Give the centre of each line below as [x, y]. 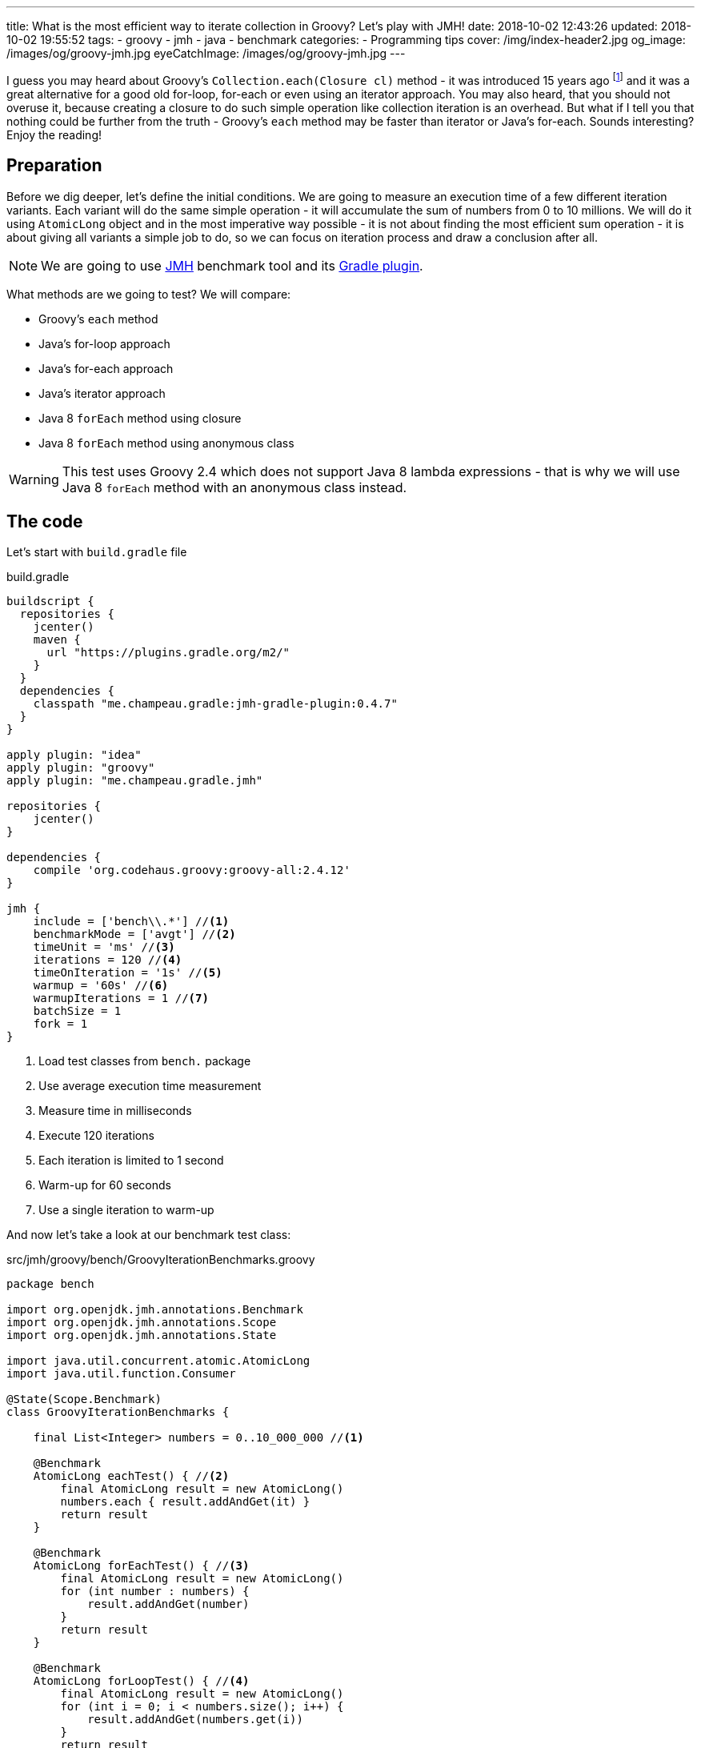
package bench [50, 1284]
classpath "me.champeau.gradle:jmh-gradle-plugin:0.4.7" [215, 704]
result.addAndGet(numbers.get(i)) [195, 1720]
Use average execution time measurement [150, 1086]
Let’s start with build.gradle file [97, 552]
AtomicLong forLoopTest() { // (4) [141, 1681]
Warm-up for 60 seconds [105, 1185]
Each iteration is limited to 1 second [131, 1161]
